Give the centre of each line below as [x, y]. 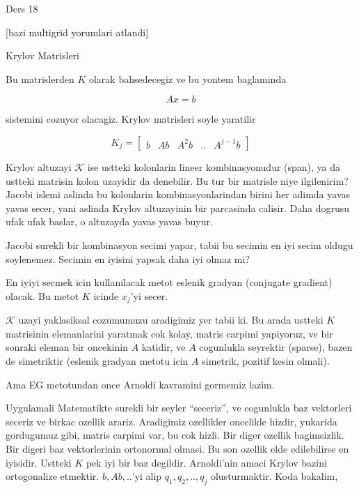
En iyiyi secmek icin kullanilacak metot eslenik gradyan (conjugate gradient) [169, 282]
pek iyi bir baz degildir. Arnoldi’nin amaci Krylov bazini [206, 462]
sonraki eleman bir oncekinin [67, 347]
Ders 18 [22, 8]
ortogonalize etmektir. [53, 476]
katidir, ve [163, 347]
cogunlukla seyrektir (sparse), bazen [276, 347]
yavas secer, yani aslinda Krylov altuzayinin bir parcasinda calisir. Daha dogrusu [178, 207]
